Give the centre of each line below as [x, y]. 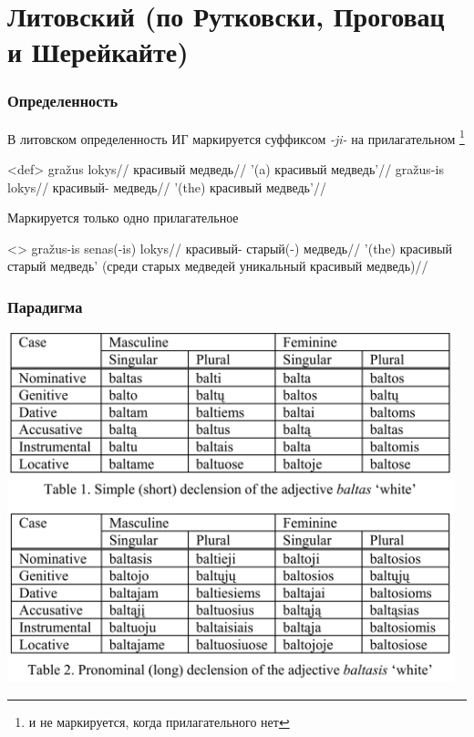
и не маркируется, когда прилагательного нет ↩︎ [159, 721]
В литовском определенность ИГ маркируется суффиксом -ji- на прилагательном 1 [236, 137]
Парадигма [45, 306]
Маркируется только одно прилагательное [123, 218]
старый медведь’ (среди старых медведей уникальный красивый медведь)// [218, 266]
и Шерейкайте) [98, 52]
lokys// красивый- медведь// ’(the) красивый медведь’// [167, 187]
